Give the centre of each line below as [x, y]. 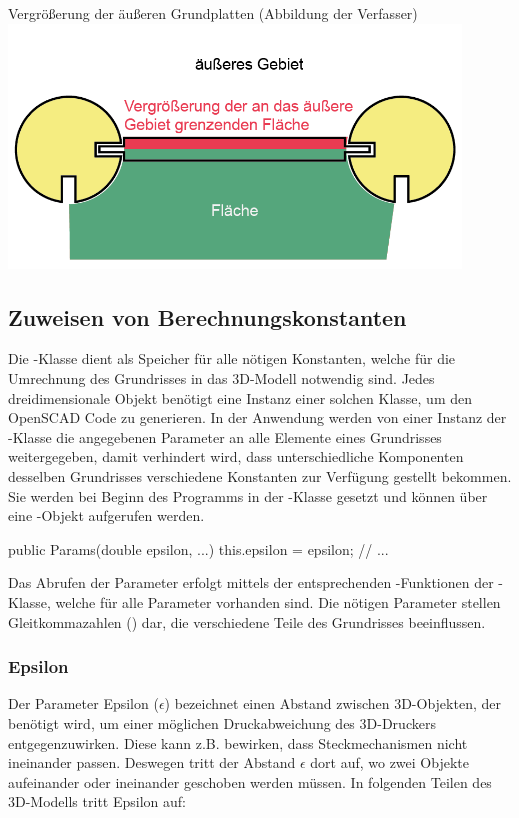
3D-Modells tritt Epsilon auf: [97, 801]
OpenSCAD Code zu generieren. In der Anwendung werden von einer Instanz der [257, 417]
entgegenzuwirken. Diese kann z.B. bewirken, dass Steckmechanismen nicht [238, 742]
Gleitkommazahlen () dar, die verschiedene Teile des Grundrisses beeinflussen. [247, 621]
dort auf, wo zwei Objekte [389, 762]
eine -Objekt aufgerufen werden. [106, 515]
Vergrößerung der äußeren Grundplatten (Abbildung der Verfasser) [213, 13]
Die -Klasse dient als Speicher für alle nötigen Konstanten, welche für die [232, 358]
